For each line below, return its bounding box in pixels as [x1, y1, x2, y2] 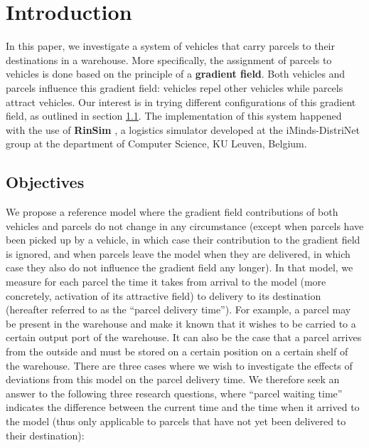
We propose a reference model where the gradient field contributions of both [6, 204, 338, 219]
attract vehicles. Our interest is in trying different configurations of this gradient [6, 94, 356, 109]
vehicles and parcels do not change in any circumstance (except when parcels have [6, 218, 364, 233]
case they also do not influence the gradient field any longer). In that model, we [6, 260, 353, 275]
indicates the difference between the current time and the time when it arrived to [6, 400, 360, 415]
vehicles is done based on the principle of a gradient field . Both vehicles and [6, 66, 346, 81]
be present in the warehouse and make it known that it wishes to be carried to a [6, 316, 356, 330]
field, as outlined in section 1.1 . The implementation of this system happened [6, 108, 342, 123]
